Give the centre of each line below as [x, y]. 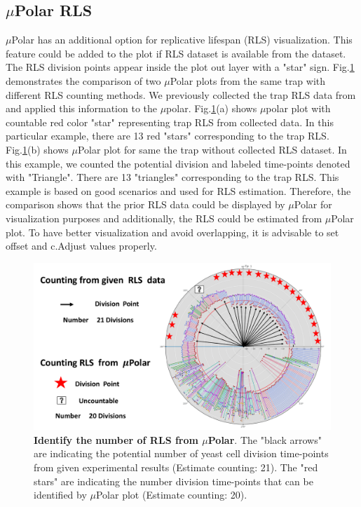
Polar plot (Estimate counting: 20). [171, 495]
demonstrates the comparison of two [83, 80]
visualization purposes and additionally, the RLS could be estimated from [164, 218]
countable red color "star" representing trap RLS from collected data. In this [170, 122]
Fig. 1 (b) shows [37, 149]
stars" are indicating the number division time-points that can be [173, 481]
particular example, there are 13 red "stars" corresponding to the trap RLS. [168, 136]
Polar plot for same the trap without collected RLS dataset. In [212, 149]
